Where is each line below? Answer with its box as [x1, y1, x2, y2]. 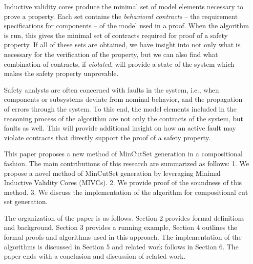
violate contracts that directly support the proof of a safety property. [4, 132, 211, 142]
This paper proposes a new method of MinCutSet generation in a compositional [4, 149, 243, 159]
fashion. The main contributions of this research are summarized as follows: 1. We [4, 158, 249, 168]
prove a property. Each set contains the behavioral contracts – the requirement [4, 11, 238, 21]
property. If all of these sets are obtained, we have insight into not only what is [4, 39, 241, 50]
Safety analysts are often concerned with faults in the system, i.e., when [4, 84, 219, 94]
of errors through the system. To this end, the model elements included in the [4, 103, 237, 113]
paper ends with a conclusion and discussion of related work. [4, 251, 186, 261]
